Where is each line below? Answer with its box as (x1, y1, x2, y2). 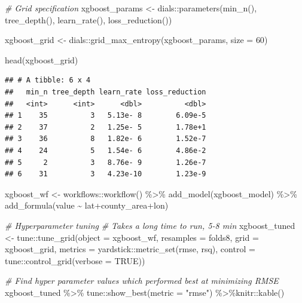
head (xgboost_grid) (5, 53, 78, 66)
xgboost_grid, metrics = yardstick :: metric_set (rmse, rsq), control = (5, 243, 255, 255)
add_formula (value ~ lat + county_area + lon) (5, 199, 169, 212)
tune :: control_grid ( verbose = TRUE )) (5, 254, 145, 267)
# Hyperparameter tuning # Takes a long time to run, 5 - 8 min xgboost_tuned (5, 219, 295, 231)
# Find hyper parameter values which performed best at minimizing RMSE (5, 274, 279, 287)
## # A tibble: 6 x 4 (5, 76, 91, 85)
